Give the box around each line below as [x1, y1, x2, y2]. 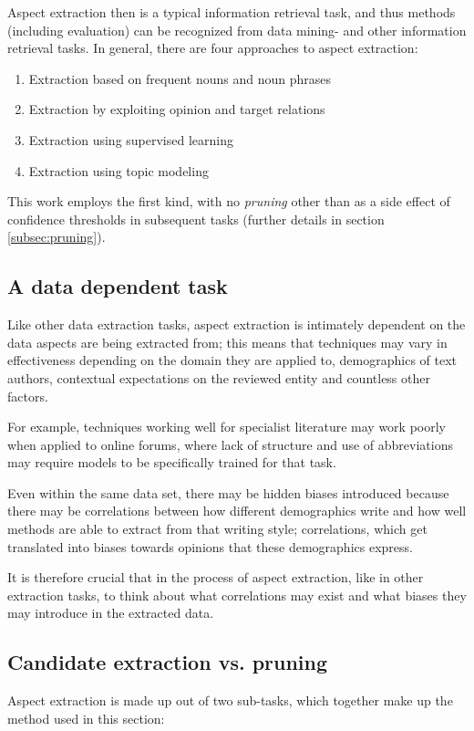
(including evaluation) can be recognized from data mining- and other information [7, 20, 467, 39]
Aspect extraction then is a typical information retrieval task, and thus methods [7, 3, 456, 21]
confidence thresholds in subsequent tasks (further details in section [7, 209, 385, 228]
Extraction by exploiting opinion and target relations [28, 99, 325, 119]
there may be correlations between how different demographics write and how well [7, 501, 467, 520]
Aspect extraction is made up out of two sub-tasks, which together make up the [7, 691, 453, 710]
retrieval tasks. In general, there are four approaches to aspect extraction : [7, 38, 418, 57]
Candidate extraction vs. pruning [7, 648, 328, 676]
